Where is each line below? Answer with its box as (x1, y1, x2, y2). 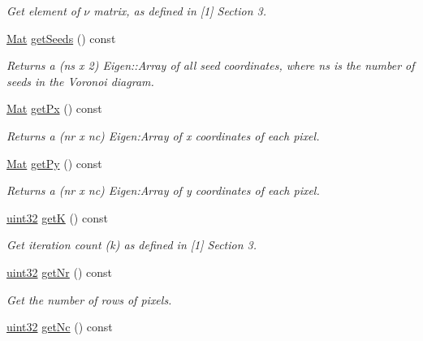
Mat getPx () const (6, 100, 102, 117)
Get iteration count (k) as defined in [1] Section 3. (6, 236, 257, 253)
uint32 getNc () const (6, 318, 113, 335)
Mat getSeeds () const (6, 29, 116, 46)
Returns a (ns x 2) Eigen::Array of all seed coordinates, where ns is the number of (6, 57, 415, 74)
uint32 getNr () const (6, 263, 113, 280)
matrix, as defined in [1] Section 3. (93, 2, 267, 19)
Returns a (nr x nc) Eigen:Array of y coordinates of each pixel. (6, 182, 320, 199)
